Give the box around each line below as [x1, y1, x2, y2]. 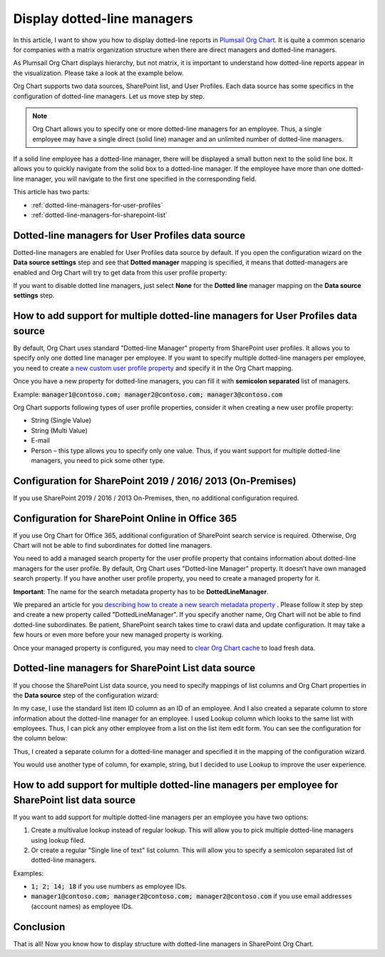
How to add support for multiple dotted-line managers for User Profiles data [13, 310, 358, 322]
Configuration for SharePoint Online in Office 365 [13, 512, 237, 524]
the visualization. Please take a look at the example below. [13, 69, 185, 77]
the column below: [13, 734, 68, 743]
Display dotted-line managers [13, 11, 194, 26]
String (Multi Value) [31, 426, 88, 435]
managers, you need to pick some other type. [31, 456, 165, 464]
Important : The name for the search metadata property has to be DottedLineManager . [13, 587, 269, 596]
